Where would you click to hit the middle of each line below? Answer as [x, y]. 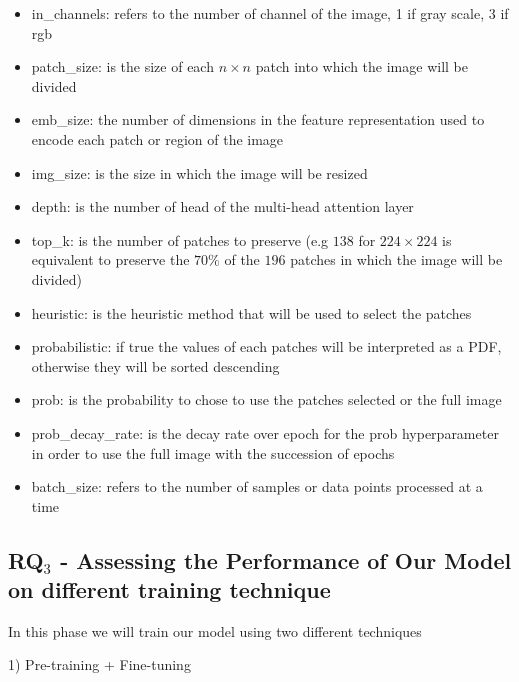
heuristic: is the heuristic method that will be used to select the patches [251, 312]
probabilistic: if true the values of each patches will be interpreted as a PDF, [266, 346]
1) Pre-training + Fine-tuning [99, 664]
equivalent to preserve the [110, 259]
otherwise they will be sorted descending [155, 365]
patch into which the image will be [362, 66]
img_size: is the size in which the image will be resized [199, 172]
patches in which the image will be [396, 259]
